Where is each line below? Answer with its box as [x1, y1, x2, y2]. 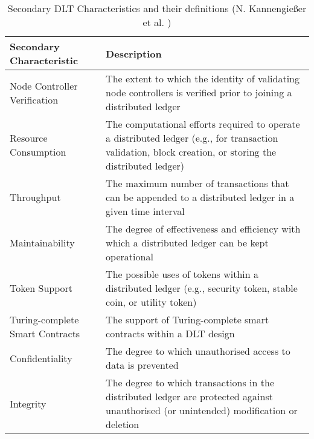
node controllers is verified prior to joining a [106, 85, 292, 99]
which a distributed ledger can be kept [106, 236, 269, 249]
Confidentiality [10, 351, 72, 365]
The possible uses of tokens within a [106, 267, 258, 281]
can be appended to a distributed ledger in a [106, 190, 295, 204]
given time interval [106, 204, 185, 218]
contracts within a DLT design [106, 326, 235, 340]
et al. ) [143, 15, 171, 29]
